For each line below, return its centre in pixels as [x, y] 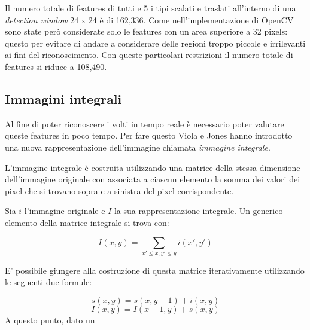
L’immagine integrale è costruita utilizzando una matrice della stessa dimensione [153, 167]
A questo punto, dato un [50, 320]
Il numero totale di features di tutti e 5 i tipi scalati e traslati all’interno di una [151, 8]
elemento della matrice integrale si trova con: [87, 222]
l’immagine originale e [65, 211]
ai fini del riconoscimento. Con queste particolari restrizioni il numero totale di [149, 55]
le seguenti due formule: [48, 282]
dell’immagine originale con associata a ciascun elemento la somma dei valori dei [153, 179]
